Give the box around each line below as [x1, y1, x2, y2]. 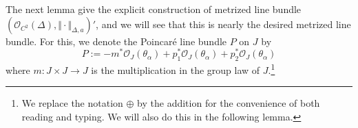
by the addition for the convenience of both [137, 96, 320, 110]
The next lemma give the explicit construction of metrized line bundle [6, 2, 302, 16]
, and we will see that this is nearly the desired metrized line [96, 16, 351, 31]
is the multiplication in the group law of [91, 62, 260, 77]
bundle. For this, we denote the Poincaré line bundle [6, 34, 227, 48]
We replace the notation [21, 96, 123, 110]
